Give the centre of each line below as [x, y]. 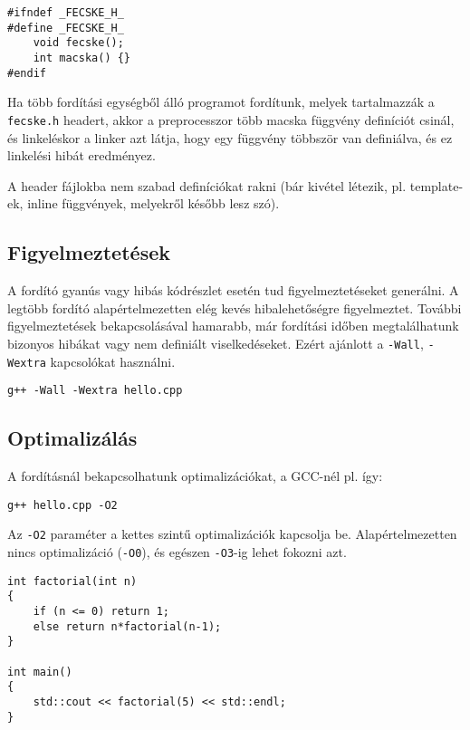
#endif [27, 73]
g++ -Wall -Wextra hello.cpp [95, 391]
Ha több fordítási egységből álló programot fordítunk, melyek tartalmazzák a [221, 102]
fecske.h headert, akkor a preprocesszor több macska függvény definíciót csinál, [231, 119]
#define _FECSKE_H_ [66, 28]
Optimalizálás [72, 438]
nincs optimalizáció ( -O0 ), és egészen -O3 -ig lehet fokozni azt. [177, 551]
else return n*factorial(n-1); [127, 626]
